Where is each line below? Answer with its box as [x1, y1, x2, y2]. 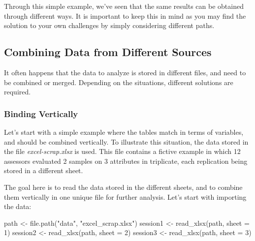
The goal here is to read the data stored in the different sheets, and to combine [4, 181, 243, 192]
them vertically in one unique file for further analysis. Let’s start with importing [4, 191, 247, 202]
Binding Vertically [4, 107, 78, 120]
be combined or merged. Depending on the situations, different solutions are [4, 77, 233, 87]
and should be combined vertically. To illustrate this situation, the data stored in [4, 136, 249, 147]
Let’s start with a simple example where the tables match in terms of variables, [4, 126, 244, 137]
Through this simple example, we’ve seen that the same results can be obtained [4, 1, 244, 11]
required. [4, 87, 31, 97]
